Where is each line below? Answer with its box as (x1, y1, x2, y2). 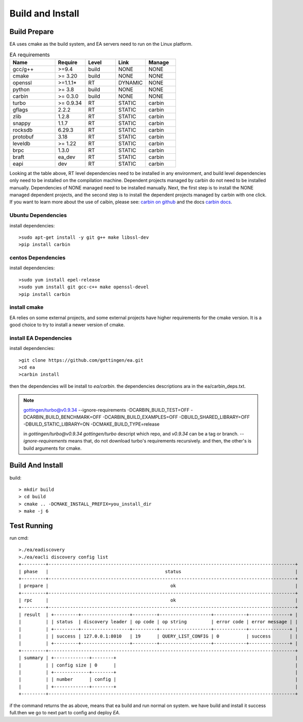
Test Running (9, 521, 54, 530)
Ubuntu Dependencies (9, 212, 67, 219)
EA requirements (9, 51, 50, 58)
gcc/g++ (12, 65, 34, 73)
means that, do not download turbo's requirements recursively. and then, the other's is (68, 438, 252, 444)
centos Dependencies (9, 254, 66, 261)
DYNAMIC (118, 79, 143, 86)
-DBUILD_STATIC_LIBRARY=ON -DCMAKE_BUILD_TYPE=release (23, 421, 159, 427)
